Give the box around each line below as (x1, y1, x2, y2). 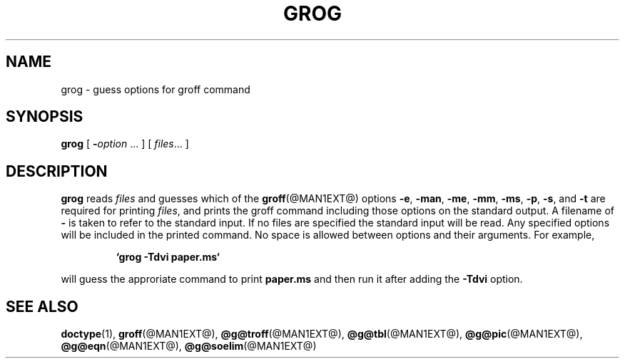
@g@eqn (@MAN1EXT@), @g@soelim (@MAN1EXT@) (61, 340, 317, 353)
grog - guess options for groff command (61, 83, 250, 95)
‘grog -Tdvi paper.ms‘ (116, 251, 220, 264)
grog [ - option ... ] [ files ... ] (61, 137, 189, 150)
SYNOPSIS (6, 108, 83, 126)
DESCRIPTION (6, 162, 108, 180)
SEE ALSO (6, 297, 78, 316)
